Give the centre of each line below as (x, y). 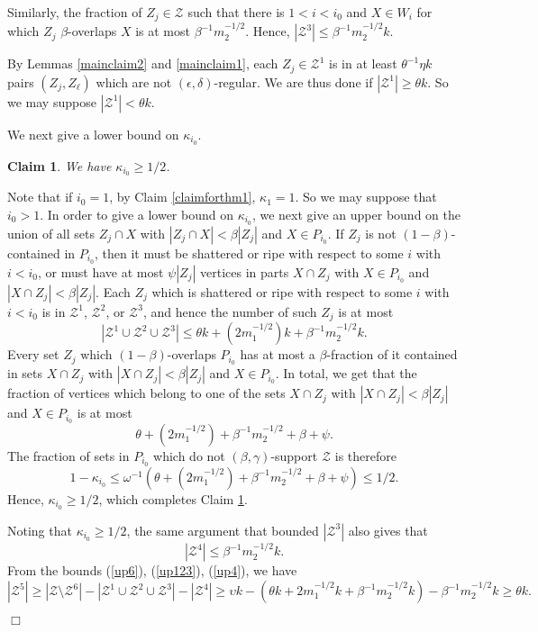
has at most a (278, 354)
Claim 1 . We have (59, 165)
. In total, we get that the (346, 373)
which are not (134, 81)
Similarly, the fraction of (75, 12)
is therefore (365, 455)
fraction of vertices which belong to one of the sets (146, 393)
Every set (33, 354)
